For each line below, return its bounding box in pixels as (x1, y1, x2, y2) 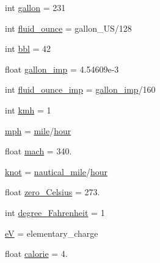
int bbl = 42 (5, 42, 51, 55)
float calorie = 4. (5, 247, 68, 260)
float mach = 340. (5, 145, 72, 157)
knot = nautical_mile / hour (5, 165, 108, 178)
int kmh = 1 (5, 103, 51, 116)
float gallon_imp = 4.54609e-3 (5, 62, 119, 75)
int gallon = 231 (5, 1, 66, 13)
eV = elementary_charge (5, 226, 98, 239)
